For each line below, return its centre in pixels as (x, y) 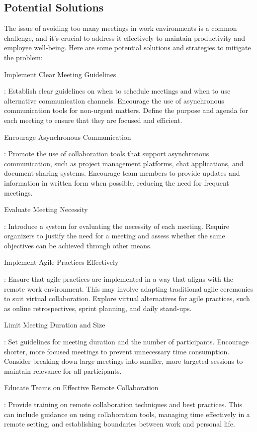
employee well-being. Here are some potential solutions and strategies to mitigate (128, 48)
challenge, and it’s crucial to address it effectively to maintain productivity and (125, 38)
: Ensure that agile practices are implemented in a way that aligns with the (119, 279)
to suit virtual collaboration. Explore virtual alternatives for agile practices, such (127, 298)
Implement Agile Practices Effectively (61, 262)
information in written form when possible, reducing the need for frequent (117, 182)
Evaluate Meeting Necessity (46, 209)
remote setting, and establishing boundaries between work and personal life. (120, 424)
